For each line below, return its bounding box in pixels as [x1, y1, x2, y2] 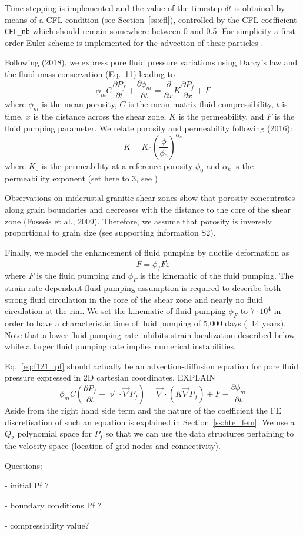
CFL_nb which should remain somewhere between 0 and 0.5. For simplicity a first [5, 25, 295, 37]
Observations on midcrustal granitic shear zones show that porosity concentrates [5, 191, 295, 204]
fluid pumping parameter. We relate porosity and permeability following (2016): [5, 121, 292, 134]
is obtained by [234, 2, 285, 14]
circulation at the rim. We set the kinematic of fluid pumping [5, 305, 226, 317]
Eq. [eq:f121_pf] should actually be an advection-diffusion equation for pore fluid [5, 359, 299, 372]
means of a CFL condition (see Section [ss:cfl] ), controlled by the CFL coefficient [5, 13, 297, 25]
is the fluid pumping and [36, 269, 126, 282]
